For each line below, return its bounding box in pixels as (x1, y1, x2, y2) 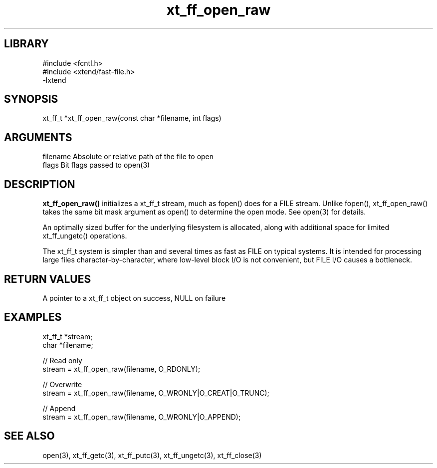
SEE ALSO (4, 430, 55, 443)
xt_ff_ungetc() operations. (42, 232, 127, 240)
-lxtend (42, 75, 66, 84)
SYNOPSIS (4, 93, 58, 106)
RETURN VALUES (4, 272, 91, 285)
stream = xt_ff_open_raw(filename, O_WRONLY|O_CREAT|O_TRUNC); (42, 388, 269, 397)
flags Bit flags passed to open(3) (42, 161, 150, 170)
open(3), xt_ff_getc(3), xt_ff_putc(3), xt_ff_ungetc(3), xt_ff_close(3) (42, 451, 262, 460)
